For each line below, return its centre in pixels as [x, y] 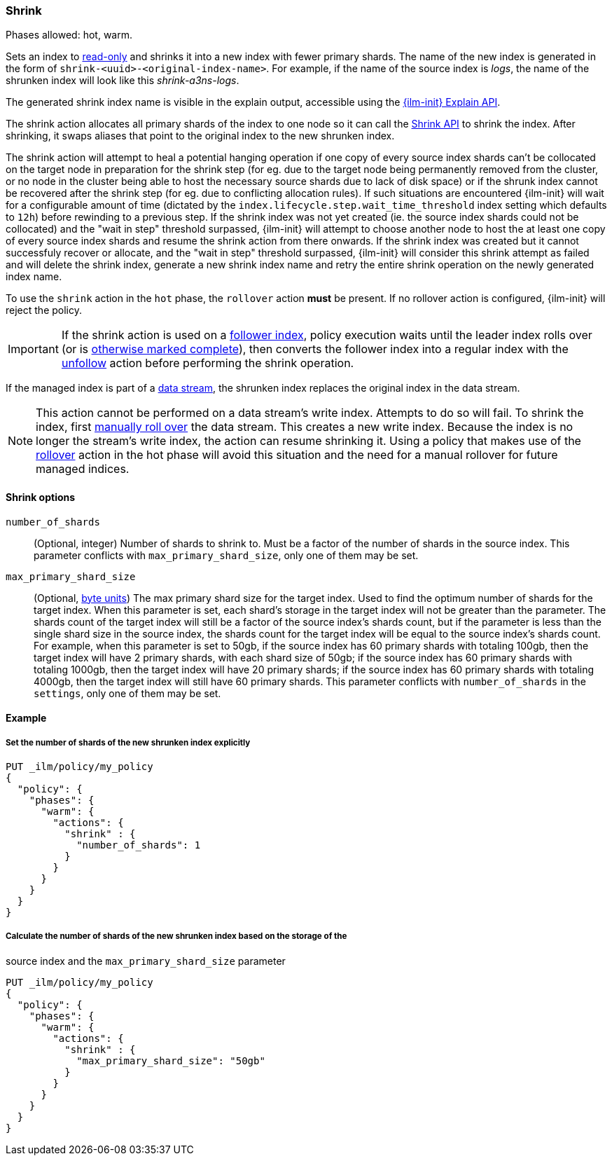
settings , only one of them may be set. [127, 693]
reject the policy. [44, 310]
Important [33, 349]
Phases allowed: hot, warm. [69, 35]
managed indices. [83, 469]
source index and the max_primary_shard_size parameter [146, 961]
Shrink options [41, 497]
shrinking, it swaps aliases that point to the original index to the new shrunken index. [200, 136]
